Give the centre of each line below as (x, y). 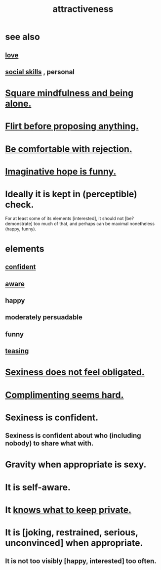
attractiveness (83, 9)
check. (20, 204)
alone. (18, 104)
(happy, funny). (21, 229)
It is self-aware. (38, 487)
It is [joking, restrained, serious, (72, 532)
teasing (17, 351)
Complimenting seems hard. (64, 395)
